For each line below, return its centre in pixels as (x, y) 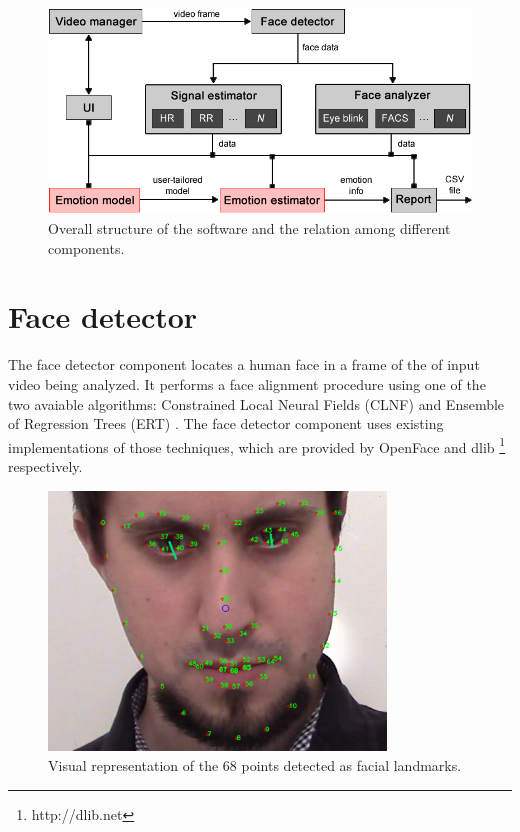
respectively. (45, 465)
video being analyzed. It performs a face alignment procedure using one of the (247, 383)
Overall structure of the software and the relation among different (249, 228)
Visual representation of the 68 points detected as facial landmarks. (255, 765)
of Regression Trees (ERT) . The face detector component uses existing (226, 423)
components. (86, 247)
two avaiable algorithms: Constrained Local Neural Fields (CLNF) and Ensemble (256, 403)
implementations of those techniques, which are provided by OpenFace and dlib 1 (257, 445)
